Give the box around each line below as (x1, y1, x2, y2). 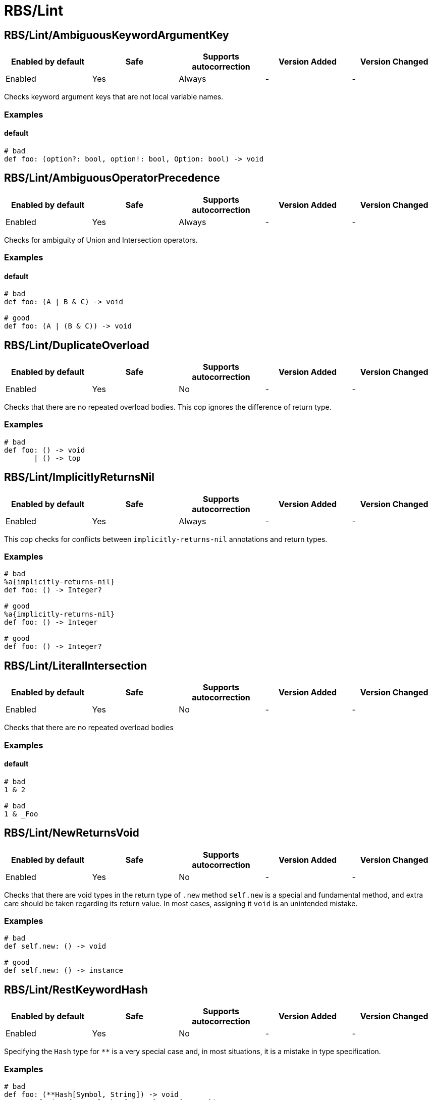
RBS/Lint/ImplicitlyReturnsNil (4, 471, 154, 484)
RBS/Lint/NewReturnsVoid (4, 827, 139, 840)
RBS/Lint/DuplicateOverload (4, 339, 149, 352)
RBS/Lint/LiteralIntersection (4, 659, 147, 672)
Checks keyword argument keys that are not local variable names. (4, 92, 224, 101)
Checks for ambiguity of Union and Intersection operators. (4, 235, 198, 244)
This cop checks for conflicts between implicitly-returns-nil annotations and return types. (4, 534, 328, 543)
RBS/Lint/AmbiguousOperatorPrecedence (4, 172, 220, 185)
